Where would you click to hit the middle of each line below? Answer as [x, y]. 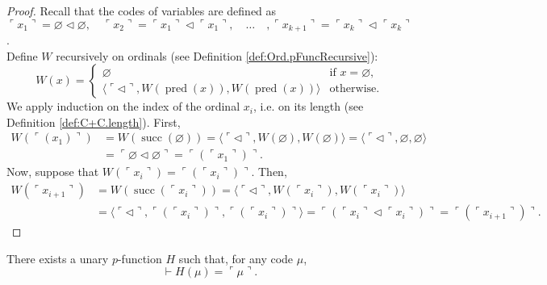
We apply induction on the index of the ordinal [123, 106]
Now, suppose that [53, 172]
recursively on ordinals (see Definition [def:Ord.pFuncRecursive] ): [217, 55]
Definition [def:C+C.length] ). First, [94, 122]
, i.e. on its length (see [308, 106]
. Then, [269, 172]
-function [140, 258]
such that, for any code [236, 258]
